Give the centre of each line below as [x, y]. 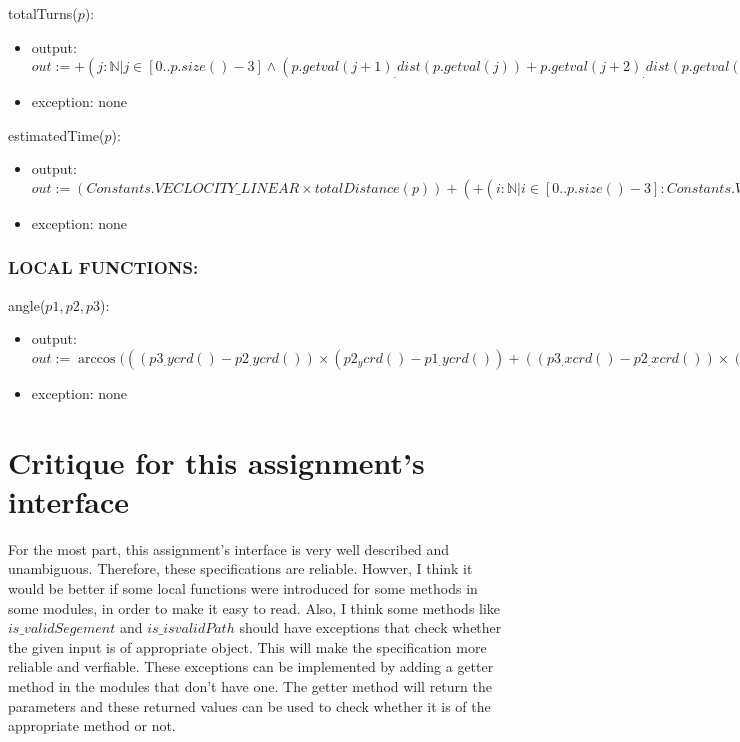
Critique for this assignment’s [216, 461]
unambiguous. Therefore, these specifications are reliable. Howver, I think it [240, 568]
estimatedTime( [56, 134]
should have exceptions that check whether [370, 627]
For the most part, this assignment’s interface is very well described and [229, 548]
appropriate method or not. [92, 725]
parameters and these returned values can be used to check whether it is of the [249, 705]
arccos [97, 358]
